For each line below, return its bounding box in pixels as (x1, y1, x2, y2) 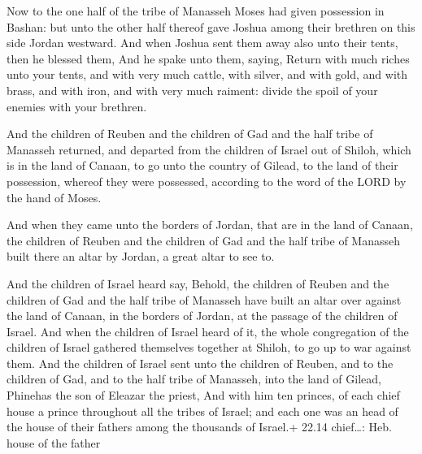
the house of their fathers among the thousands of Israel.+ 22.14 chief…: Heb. (7, 418, 392, 435)
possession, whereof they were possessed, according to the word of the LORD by (7, 172, 407, 189)
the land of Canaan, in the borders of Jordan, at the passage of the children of (7, 307, 398, 324)
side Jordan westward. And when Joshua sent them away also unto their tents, (7, 34, 398, 51)
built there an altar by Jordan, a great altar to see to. (7, 248, 275, 265)
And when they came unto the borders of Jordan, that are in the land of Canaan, (7, 216, 413, 233)
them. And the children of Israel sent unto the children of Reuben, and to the (7, 354, 394, 371)
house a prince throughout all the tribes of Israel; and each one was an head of (7, 402, 398, 419)
